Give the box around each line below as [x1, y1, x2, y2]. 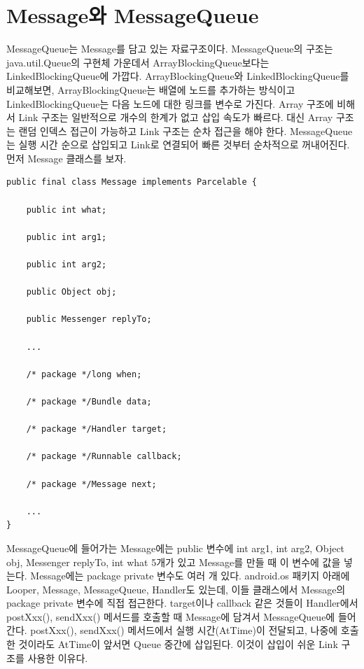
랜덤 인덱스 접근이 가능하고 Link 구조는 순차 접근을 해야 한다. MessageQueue [18, 123, 353, 138]
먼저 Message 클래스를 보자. [6, 150, 127, 165]
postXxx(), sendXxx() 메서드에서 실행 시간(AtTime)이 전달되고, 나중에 [30, 623, 338, 638]
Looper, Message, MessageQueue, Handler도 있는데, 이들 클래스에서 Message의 [6, 582, 346, 596]
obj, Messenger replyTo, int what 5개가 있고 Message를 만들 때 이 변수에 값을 [6, 554, 341, 569]
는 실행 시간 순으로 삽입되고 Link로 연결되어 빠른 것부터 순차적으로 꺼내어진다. [6, 137, 350, 152]
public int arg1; [26, 232, 107, 242]
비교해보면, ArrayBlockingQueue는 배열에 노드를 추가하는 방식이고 [6, 82, 295, 97]
